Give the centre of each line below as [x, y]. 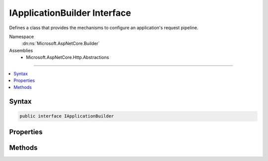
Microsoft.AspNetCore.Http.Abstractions [67, 57]
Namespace [22, 37]
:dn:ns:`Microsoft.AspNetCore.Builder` [61, 43]
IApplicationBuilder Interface [70, 13]
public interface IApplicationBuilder [67, 116]
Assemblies [21, 50]
